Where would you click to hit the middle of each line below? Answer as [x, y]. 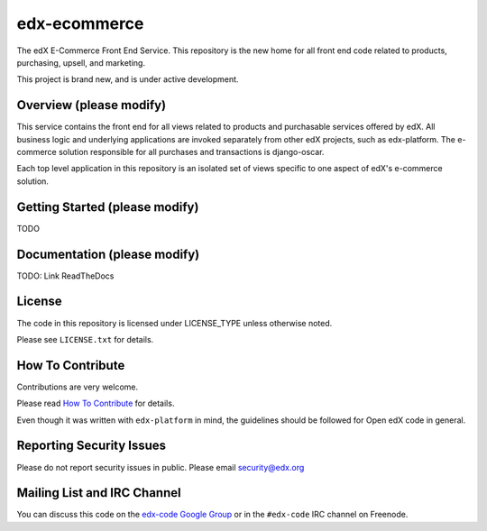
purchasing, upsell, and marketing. [81, 62]
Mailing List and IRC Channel [99, 493]
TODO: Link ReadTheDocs [65, 276]
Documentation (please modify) [108, 254]
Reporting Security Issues [92, 446]
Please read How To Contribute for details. [96, 403]
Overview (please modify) [92, 105]
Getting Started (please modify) [108, 207]
